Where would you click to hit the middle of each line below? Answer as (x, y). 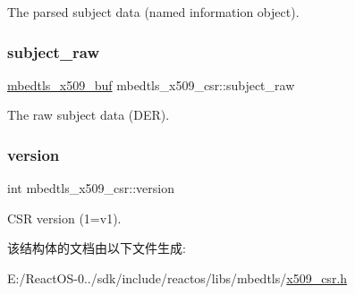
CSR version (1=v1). (64, 218)
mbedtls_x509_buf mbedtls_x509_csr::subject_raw (151, 84)
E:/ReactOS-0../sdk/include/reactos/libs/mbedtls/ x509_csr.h (177, 278)
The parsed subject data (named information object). (153, 12)
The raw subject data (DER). (89, 115)
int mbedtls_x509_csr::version (91, 188)
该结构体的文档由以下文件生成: (97, 248)
